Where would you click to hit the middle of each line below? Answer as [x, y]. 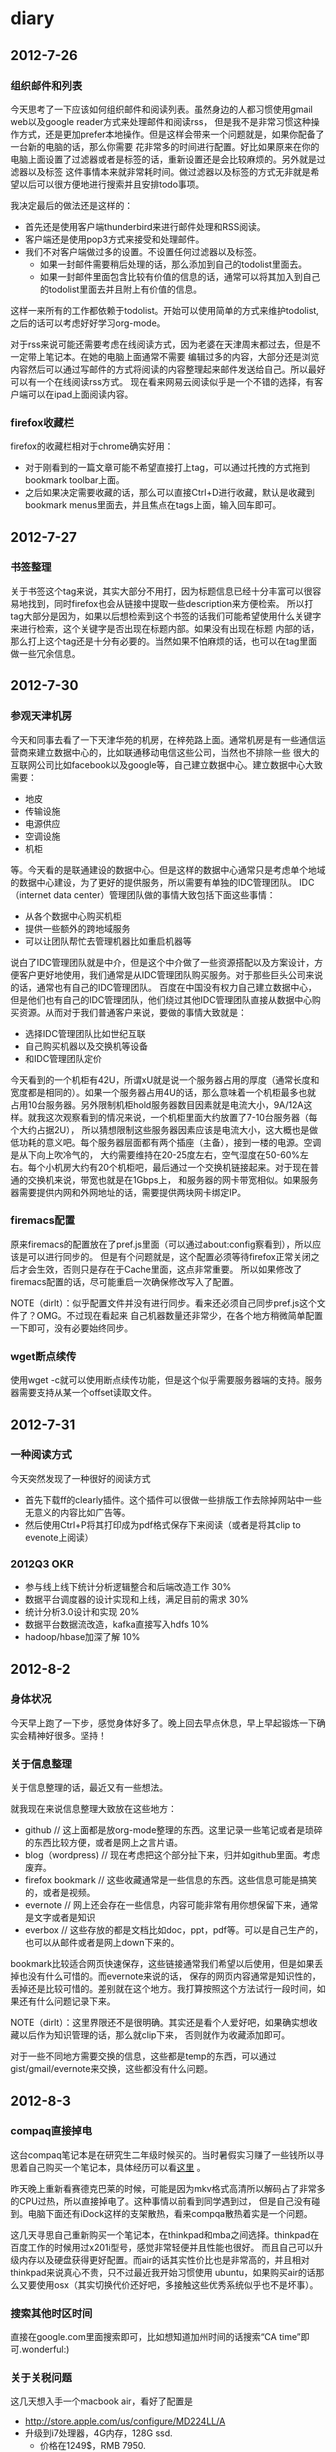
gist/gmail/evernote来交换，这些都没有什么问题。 [111, 2069]
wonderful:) [45, 2349]
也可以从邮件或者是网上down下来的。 [102, 1943]
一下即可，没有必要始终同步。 [71, 1328]
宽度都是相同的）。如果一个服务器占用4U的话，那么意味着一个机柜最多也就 [163, 1092]
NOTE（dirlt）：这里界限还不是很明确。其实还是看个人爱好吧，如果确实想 [159, 2023]
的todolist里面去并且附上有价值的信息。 [121, 289]
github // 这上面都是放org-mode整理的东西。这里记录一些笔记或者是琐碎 [173, 1830]
